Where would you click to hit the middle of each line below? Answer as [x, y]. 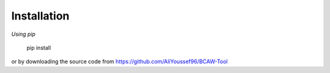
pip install [39, 47]
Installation [40, 16]
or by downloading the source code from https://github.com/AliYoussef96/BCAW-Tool [120, 61]
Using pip [24, 34]
